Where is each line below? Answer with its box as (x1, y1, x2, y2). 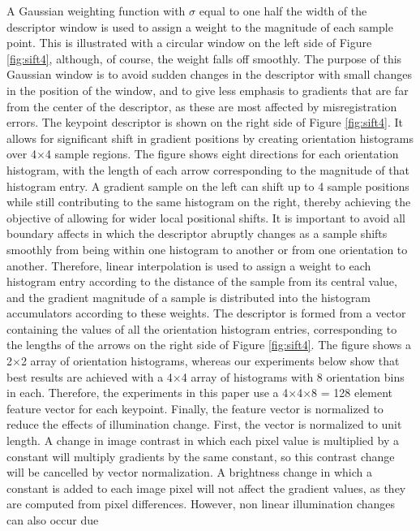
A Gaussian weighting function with (6, 2, 186, 19)
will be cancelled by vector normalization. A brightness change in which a (6, 464, 372, 481)
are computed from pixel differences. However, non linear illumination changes (6, 495, 396, 512)
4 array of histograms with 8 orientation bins (181, 368, 405, 385)
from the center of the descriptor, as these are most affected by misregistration (6, 97, 397, 114)
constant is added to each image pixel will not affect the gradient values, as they (6, 479, 406, 496)
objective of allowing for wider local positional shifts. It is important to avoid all (6, 209, 406, 226)
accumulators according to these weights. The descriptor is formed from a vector (6, 304, 406, 322)
